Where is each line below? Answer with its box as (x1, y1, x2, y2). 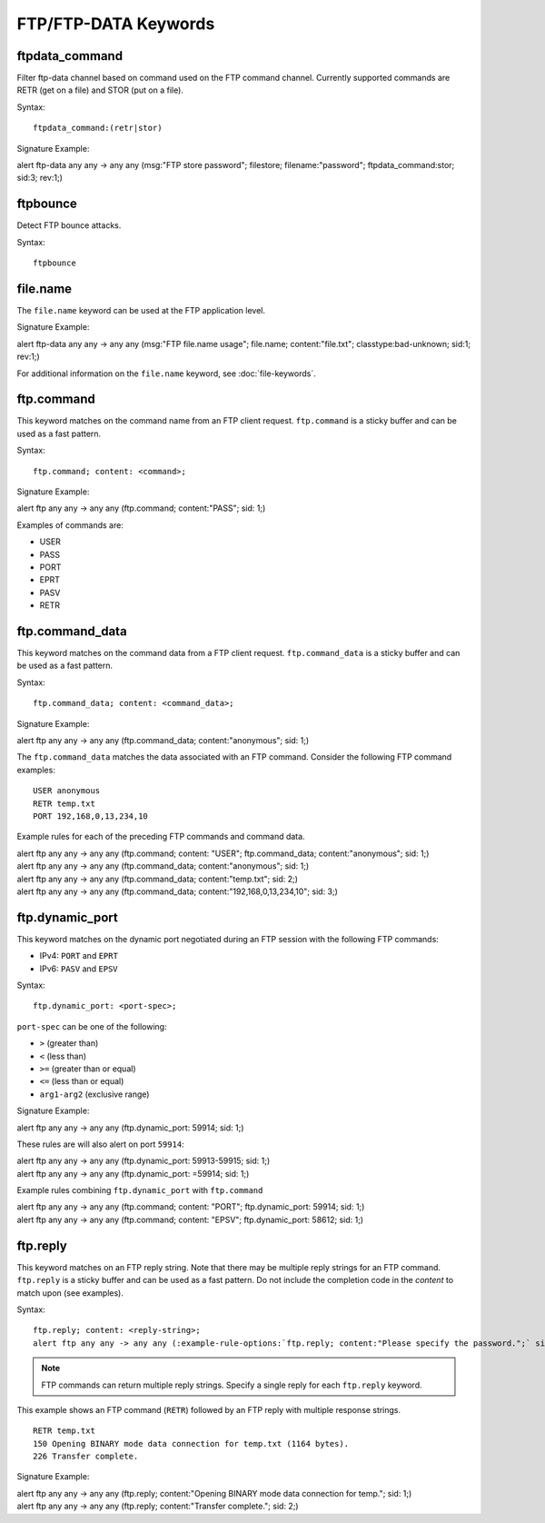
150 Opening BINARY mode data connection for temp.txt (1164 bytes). (33, 1438, 350, 1448)
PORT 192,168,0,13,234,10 (33, 811, 149, 821)
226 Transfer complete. (33, 1451, 139, 1462)
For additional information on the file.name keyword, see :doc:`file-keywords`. (16, 368, 317, 379)
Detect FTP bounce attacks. (16, 220, 122, 231)
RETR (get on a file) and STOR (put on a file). (16, 85, 183, 95)
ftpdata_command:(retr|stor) (33, 123, 163, 134)
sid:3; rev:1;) (16, 173, 64, 184)
